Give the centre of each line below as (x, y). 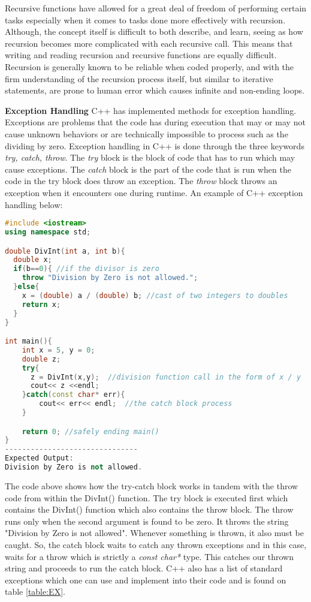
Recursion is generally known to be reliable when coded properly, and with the (150, 66)
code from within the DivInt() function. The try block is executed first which (147, 497)
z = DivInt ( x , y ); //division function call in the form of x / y (166, 377)
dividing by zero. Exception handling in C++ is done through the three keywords (155, 145)
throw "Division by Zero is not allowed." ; (110, 278)
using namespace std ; (48, 232)
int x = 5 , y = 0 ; (58, 350)
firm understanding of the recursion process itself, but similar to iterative (139, 78)
